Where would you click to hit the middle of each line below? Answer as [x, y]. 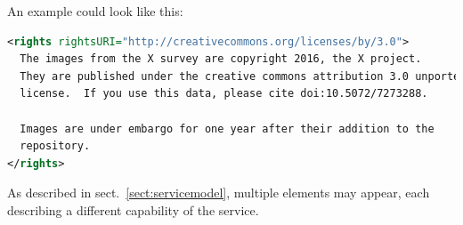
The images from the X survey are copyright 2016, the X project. [221, 59]
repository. [55, 146]
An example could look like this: [95, 11]
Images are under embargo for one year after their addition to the [227, 129]
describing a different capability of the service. [133, 209]
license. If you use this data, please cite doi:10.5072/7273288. [224, 94]
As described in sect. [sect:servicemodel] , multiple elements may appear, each [219, 193]
